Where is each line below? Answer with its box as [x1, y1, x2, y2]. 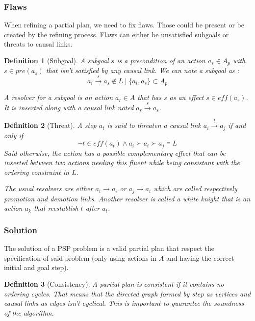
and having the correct [166, 252, 234, 263]
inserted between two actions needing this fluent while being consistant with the [4, 157, 240, 168]
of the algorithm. [4, 307, 54, 318]
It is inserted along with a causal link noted [4, 102, 134, 112]
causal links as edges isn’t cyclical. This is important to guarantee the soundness [4, 298, 244, 308]
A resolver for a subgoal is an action [4, 92, 113, 102]
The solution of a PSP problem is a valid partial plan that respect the [4, 243, 214, 253]
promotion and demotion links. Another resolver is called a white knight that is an [4, 193, 251, 203]
